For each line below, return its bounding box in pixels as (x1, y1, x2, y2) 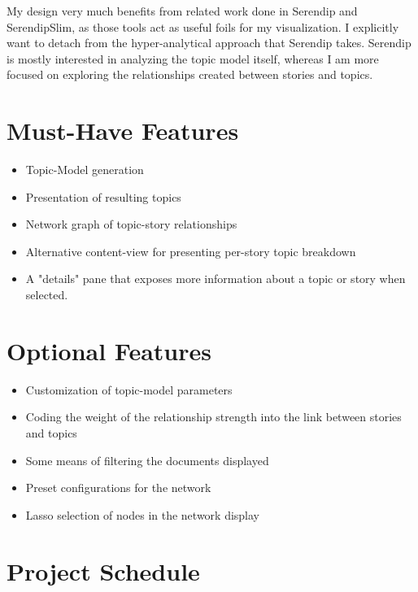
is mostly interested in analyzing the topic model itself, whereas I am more (7, 50, 379, 67)
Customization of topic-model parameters (25, 381, 233, 398)
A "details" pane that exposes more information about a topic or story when (25, 270, 406, 287)
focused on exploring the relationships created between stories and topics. (7, 66, 373, 83)
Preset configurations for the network (25, 479, 211, 496)
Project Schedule (7, 554, 200, 587)
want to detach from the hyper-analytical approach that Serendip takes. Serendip (7, 34, 411, 51)
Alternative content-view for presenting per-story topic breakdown (25, 242, 356, 259)
